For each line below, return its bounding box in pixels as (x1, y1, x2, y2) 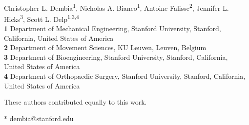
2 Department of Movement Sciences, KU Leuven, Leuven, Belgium (4, 42, 207, 53)
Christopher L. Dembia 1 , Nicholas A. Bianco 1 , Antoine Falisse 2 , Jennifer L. (4, 1, 229, 13)
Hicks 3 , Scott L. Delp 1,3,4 (4, 12, 79, 24)
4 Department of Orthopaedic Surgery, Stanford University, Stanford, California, (4, 71, 246, 81)
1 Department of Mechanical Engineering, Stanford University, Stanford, (4, 23, 221, 34)
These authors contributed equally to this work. (4, 97, 147, 107)
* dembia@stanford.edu (4, 113, 74, 123)
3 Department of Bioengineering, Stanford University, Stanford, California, (4, 52, 228, 62)
